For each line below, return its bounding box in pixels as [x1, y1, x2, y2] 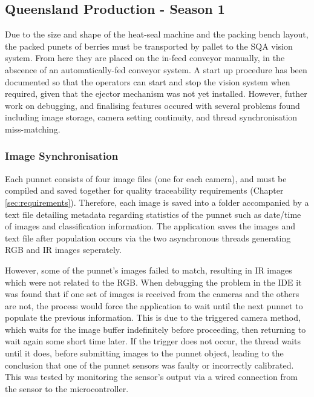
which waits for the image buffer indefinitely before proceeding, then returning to [5, 323, 306, 335]
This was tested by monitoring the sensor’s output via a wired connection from [5, 370, 298, 383]
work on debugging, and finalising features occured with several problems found [5, 99, 300, 111]
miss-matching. [5, 122, 61, 135]
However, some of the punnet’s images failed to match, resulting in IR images [5, 263, 292, 276]
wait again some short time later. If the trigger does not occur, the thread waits [5, 335, 301, 347]
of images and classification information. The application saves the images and [5, 220, 295, 232]
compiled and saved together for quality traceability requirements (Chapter [5, 184, 284, 197]
